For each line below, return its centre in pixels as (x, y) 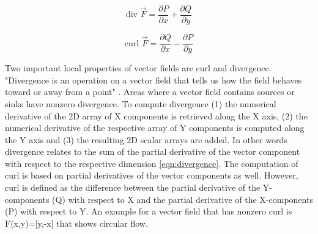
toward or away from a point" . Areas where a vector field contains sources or (150, 92)
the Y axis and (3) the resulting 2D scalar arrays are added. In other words (146, 139)
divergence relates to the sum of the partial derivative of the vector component (153, 151)
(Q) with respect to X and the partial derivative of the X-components (183, 199)
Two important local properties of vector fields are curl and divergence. (138, 68)
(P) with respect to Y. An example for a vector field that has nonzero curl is (149, 211)
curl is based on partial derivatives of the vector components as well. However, (152, 175)
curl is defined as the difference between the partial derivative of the (133, 187)
